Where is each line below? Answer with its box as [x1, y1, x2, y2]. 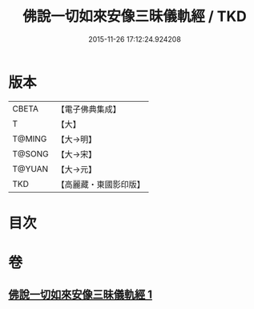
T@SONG [12, 148, 50, 159]
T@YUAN [12, 163, 49, 174]
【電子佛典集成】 [56, 104, 122, 115]
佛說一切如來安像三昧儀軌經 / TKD [22, 7, 247, 26]
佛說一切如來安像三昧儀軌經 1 [8, 288, 153, 302]
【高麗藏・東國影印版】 [56, 178, 146, 189]
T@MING [12, 133, 47, 144]
